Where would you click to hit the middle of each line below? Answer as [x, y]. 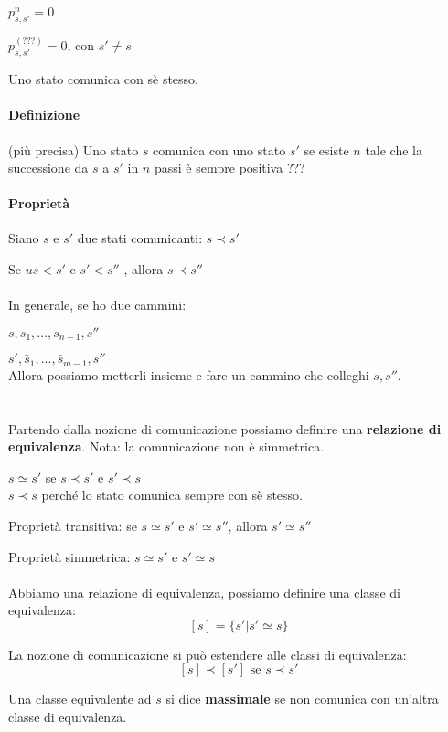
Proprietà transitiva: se [73, 525]
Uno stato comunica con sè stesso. [103, 79]
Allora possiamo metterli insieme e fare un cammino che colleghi [189, 374]
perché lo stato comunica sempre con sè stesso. [172, 495]
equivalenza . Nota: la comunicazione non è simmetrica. [166, 446]
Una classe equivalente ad [80, 699]
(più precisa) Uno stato [74, 149]
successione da [48, 168]
